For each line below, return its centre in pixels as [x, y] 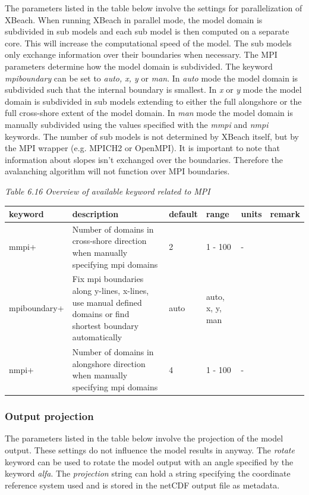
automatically [97, 337]
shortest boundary [105, 325]
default [183, 214]
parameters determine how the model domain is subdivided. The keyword [139, 66]
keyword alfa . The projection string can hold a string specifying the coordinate [148, 473]
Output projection [49, 416]
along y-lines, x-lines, [111, 291]
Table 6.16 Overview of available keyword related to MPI [108, 191]
